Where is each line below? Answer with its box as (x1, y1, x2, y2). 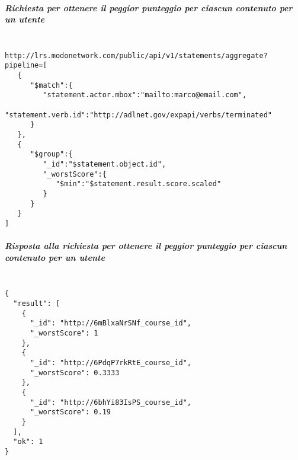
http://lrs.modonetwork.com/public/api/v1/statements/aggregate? (5, 51, 268, 60)
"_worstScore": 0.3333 (30, 368, 120, 377)
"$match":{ (30, 81, 73, 90)
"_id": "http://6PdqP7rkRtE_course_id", (30, 358, 191, 367)
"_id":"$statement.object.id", (43, 159, 166, 168)
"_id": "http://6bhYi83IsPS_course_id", (30, 398, 191, 407)
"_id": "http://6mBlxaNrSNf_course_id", (30, 319, 191, 328)
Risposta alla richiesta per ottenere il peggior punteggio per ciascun (5, 239, 287, 252)
